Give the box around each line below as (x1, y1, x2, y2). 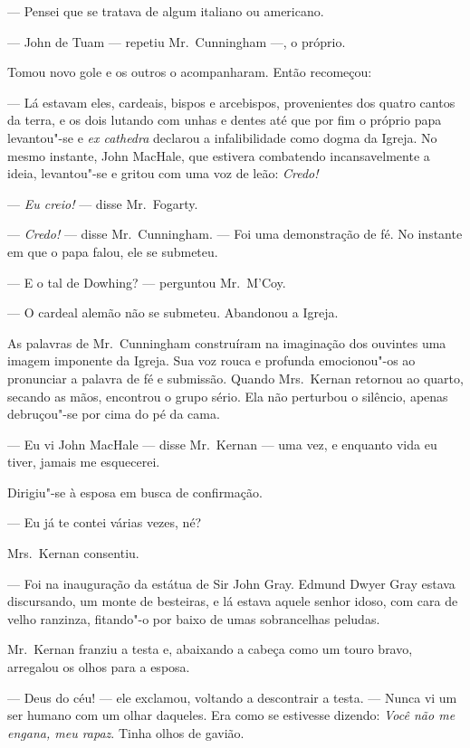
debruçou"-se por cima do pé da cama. (7, 404, 220, 423)
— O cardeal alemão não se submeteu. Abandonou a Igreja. (7, 303, 339, 322)
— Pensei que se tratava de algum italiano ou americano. (7, 2, 324, 20)
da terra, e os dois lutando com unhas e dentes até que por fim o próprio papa (7, 110, 442, 129)
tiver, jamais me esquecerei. (7, 452, 160, 471)
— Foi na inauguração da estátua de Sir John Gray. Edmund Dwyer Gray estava (7, 573, 456, 592)
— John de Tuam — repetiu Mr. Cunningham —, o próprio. (7, 32, 346, 51)
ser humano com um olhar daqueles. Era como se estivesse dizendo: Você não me (7, 705, 456, 724)
